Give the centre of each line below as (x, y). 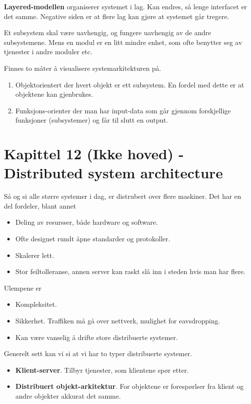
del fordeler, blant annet (40, 205)
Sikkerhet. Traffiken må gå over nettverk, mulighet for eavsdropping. (118, 320)
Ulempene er (23, 287)
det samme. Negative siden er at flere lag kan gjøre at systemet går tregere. (117, 16)
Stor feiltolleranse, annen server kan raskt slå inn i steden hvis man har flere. (130, 271)
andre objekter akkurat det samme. (68, 395)
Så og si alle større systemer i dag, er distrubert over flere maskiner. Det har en (123, 196)
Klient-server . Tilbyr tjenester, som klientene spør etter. (102, 370)
